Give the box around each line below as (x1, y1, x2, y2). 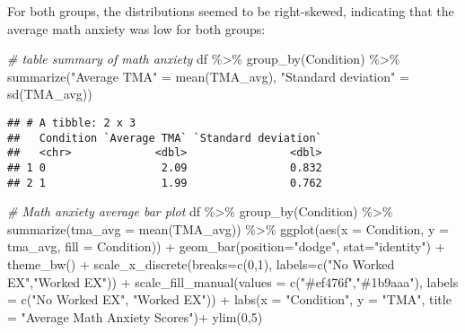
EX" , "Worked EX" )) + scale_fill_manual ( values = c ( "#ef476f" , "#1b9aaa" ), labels (7, 272, 459, 291)
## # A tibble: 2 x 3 (7, 116, 136, 129)
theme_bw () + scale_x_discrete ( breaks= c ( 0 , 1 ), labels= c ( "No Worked (7, 255, 395, 274)
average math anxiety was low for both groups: (7, 19, 266, 38)
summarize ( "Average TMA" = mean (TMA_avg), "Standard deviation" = (7, 66, 409, 85)
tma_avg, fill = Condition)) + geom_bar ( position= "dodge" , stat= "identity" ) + (7, 237, 445, 256)
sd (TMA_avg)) (7, 84, 92, 103)
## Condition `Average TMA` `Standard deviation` (7, 131, 322, 145)
